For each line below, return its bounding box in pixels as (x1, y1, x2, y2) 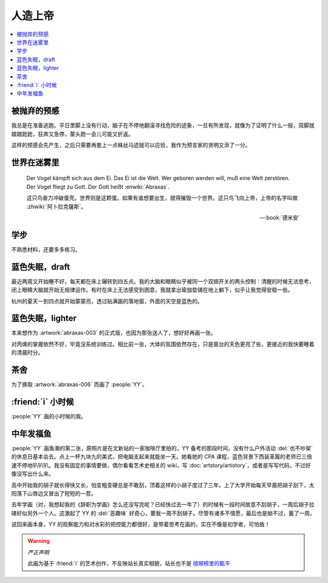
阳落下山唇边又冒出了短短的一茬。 (11, 489, 97, 497)
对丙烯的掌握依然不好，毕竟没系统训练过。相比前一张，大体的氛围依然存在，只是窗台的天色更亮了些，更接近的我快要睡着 (11, 340, 315, 348)
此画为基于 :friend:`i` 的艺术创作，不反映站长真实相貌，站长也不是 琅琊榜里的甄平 (27, 560, 231, 567)
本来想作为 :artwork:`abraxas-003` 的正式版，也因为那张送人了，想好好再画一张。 (11, 329, 217, 337)
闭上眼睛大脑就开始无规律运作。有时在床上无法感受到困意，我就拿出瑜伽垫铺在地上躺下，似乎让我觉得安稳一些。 (11, 286, 293, 294)
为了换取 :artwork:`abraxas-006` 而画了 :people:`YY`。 (11, 381, 148, 388)
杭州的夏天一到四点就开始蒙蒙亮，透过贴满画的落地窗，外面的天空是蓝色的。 (11, 297, 203, 305)
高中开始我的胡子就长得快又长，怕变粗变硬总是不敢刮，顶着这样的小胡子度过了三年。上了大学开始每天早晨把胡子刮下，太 (11, 481, 315, 489)
